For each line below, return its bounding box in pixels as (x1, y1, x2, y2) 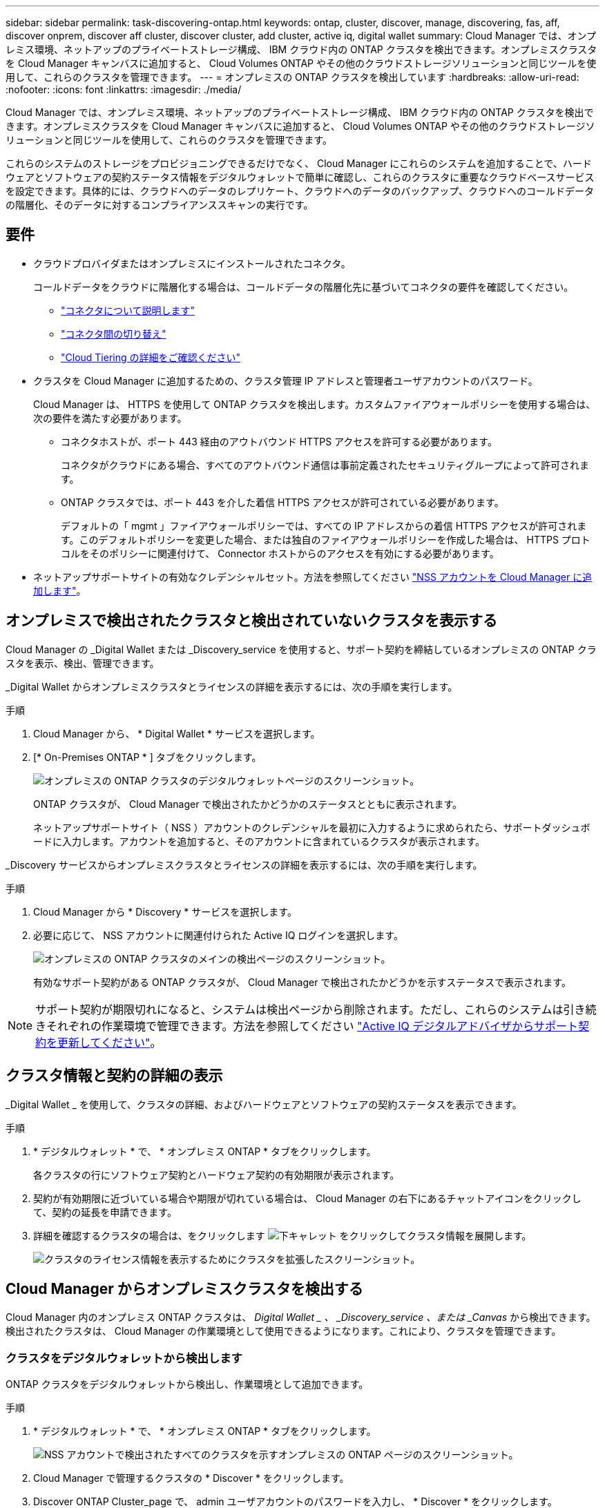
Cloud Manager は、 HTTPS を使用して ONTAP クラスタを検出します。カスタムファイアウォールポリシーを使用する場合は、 (33, 398, 596, 410)
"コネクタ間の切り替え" (61, 327, 166, 340)
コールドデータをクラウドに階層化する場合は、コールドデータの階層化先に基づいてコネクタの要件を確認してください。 (33, 280, 574, 293)
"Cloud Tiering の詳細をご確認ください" (61, 351, 241, 363)
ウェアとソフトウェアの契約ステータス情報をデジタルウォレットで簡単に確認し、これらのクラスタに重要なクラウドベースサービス (6, 171, 595, 183)
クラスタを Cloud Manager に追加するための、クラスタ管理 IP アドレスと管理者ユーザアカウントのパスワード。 (33, 374, 538, 387)
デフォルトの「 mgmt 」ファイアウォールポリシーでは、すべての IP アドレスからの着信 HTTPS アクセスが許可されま (61, 519, 587, 532)
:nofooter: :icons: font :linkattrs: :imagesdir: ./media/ (6, 84, 242, 95)
